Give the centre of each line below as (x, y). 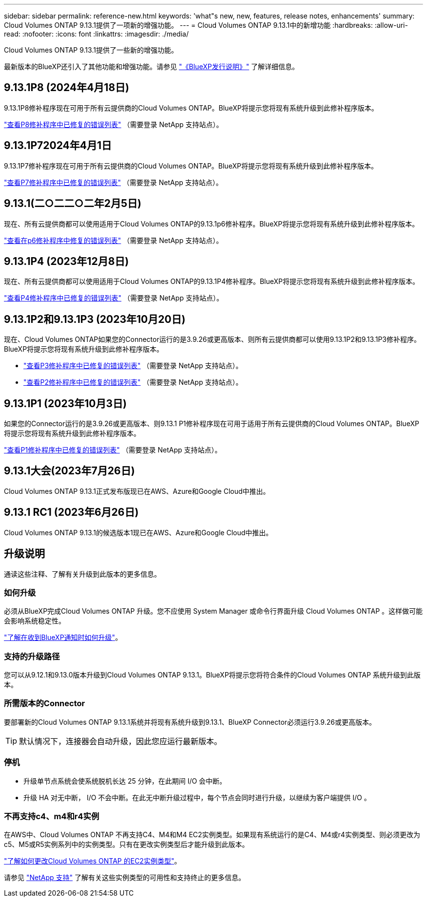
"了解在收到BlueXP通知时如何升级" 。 (63, 638)
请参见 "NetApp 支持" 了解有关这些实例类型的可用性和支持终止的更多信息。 (125, 878)
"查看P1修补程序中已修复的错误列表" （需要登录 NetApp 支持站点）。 (113, 450)
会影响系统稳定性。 (35, 621)
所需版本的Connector (45, 704)
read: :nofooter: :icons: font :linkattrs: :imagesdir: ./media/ (96, 34)
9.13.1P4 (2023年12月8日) (67, 261)
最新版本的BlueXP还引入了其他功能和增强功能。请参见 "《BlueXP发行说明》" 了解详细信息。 (152, 66)
